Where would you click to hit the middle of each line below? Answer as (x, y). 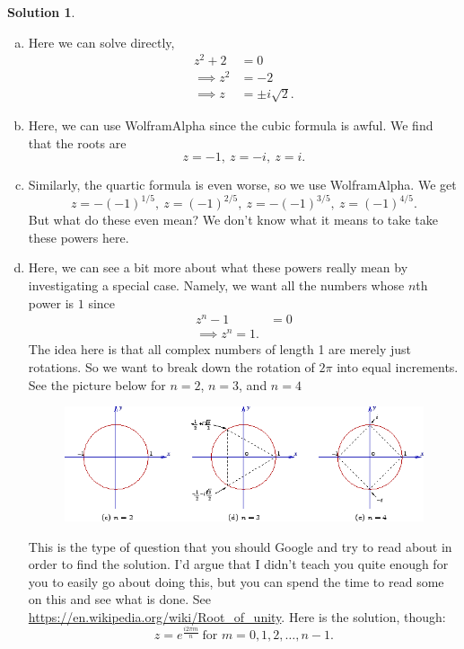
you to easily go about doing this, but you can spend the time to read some (236, 581)
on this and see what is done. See (120, 599)
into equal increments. (398, 367)
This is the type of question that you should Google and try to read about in (240, 546)
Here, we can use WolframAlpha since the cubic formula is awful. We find (231, 124)
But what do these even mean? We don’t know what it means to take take (233, 220)
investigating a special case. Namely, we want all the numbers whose (216, 285)
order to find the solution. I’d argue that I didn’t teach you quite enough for (238, 564)
